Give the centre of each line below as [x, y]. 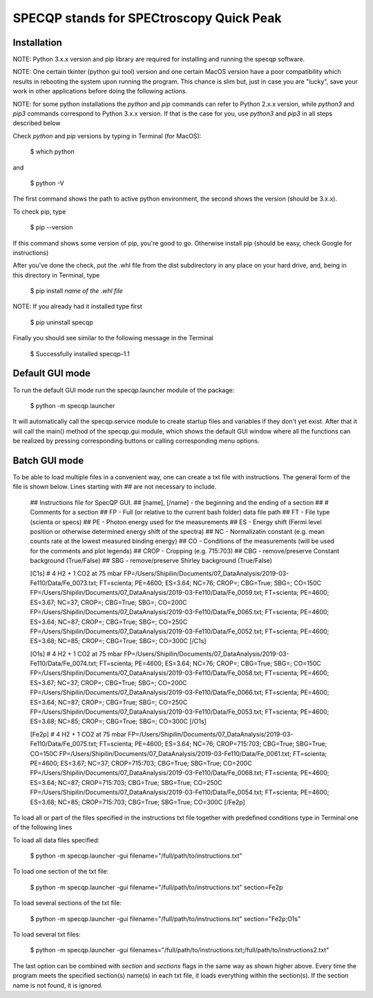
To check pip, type [39, 212]
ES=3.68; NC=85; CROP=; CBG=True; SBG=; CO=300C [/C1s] [118, 641]
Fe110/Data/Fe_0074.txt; [64, 663]
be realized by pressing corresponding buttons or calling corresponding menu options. [136, 441]
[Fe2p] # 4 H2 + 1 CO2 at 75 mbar [78, 734]
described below [37, 123]
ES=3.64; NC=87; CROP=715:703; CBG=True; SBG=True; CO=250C [126, 782]
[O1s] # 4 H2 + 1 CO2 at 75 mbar [76, 654]
